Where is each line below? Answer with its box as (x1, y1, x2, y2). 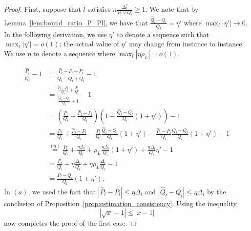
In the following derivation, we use (4, 29, 107, 39)
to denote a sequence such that (117, 29, 209, 39)
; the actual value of (59, 39, 119, 49)
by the (207, 186, 226, 196)
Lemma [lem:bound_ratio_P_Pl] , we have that (4, 17, 148, 27)
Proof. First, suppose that (4, 4, 81, 14)
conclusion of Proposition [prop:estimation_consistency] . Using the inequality (4, 198, 237, 208)
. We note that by (145, 4, 199, 14)
